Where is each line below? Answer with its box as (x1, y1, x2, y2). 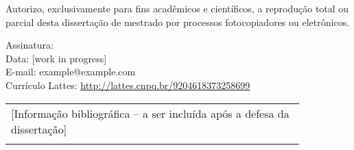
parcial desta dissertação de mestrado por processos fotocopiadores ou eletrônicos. (5, 14, 350, 29)
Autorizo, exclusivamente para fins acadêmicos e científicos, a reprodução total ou (5, 1, 349, 15)
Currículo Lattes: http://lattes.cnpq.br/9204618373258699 (5, 77, 250, 92)
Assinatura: (5, 38, 54, 52)
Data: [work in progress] (5, 51, 107, 65)
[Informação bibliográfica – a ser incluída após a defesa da (11, 105, 290, 121)
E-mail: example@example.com (5, 64, 136, 79)
